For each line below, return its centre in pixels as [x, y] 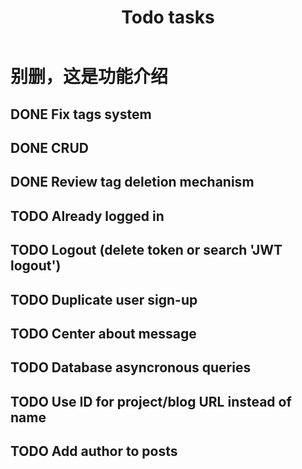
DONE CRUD [49, 147]
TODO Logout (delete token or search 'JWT [146, 250]
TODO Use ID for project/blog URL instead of [151, 401]
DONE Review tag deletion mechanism [132, 182]
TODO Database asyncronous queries [131, 367]
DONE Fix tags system [81, 114]
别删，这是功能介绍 [89, 77]
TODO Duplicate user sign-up [104, 299]
